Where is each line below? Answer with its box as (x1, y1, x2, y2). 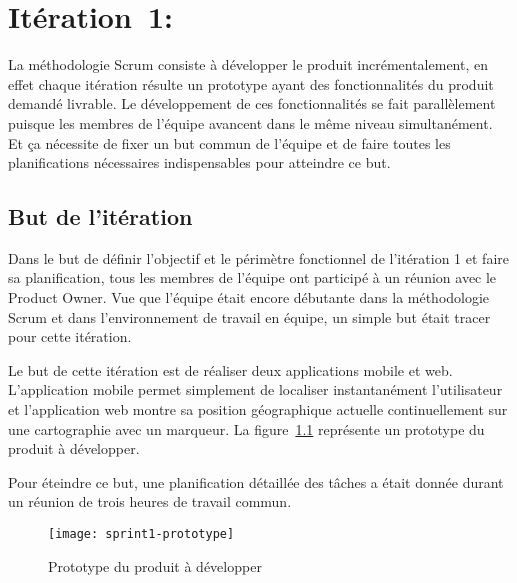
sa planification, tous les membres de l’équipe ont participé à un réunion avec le (8, 267, 497, 288)
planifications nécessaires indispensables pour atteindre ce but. (8, 152, 391, 173)
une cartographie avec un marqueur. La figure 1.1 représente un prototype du (8, 418, 485, 439)
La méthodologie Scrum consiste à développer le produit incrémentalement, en (8, 54, 488, 75)
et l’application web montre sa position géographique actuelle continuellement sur (8, 399, 508, 420)
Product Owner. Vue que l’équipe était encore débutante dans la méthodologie (8, 287, 490, 308)
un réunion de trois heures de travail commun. (8, 491, 292, 512)
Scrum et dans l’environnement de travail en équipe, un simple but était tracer (8, 306, 491, 327)
